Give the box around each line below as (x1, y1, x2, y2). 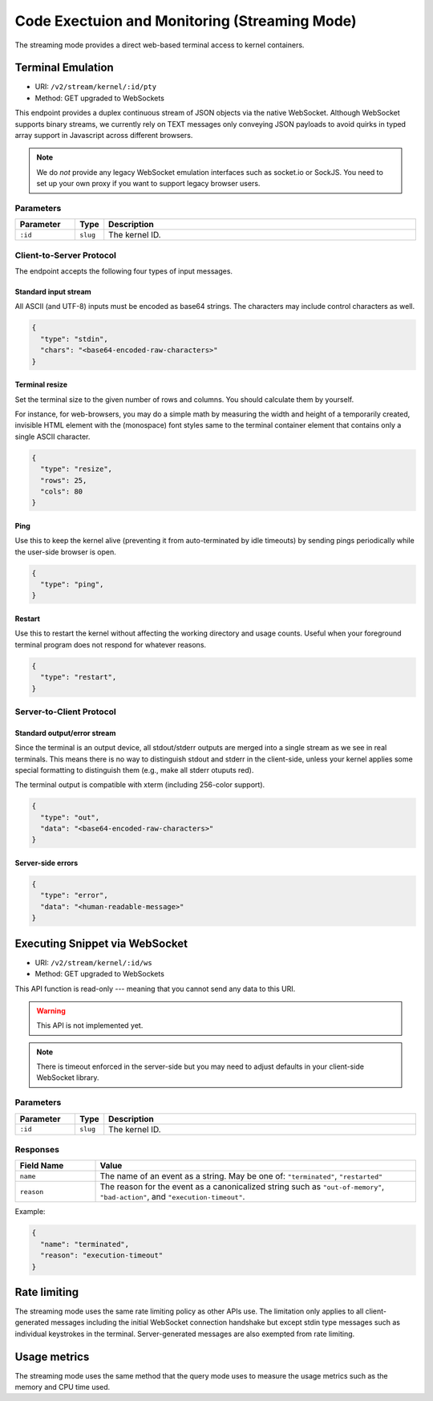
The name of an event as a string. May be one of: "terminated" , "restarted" (99, 1171, 383, 1182)
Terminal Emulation (14, 61, 114, 75)
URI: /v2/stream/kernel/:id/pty (34, 82, 156, 91)
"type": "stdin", (40, 334, 108, 343)
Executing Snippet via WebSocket (14, 936, 188, 950)
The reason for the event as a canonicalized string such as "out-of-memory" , (99, 1181, 385, 1192)
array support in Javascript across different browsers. (14, 131, 193, 140)
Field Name (19, 1160, 64, 1172)
